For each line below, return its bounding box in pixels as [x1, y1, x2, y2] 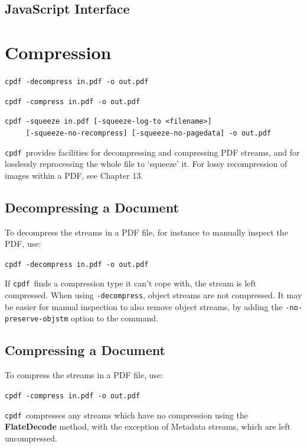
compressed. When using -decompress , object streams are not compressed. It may [5, 289, 302, 301]
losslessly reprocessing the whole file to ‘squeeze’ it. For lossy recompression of [5, 157, 288, 170]
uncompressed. [5, 431, 57, 444]
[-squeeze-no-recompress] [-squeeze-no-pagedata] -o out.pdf [25, 128, 272, 137]
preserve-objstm [5, 315, 68, 324]
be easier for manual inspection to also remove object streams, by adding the [5, 300, 283, 312]
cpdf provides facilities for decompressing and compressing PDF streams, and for [5, 146, 300, 158]
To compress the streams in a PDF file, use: [5, 369, 164, 381]
